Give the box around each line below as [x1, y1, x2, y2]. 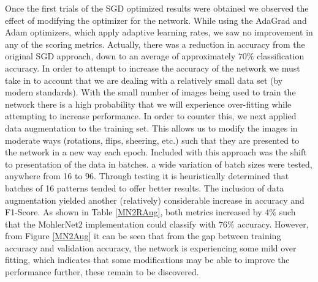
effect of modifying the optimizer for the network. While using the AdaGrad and [5, 13, 307, 26]
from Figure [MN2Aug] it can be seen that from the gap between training [5, 229, 281, 242]
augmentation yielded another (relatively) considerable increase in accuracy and [5, 193, 305, 206]
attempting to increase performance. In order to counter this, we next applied [5, 109, 297, 122]
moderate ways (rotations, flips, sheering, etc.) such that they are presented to [5, 133, 300, 146]
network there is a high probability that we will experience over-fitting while [5, 97, 292, 110]
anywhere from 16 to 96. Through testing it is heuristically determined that [5, 169, 289, 182]
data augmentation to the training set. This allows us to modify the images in [5, 121, 298, 134]
